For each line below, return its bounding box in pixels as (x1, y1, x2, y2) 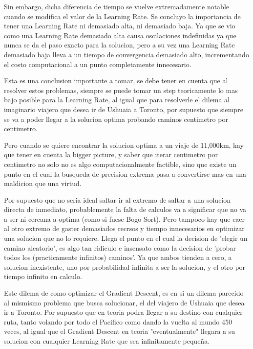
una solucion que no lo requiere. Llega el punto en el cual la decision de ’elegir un (4, 233, 248, 243)
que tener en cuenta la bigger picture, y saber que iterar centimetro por (4, 149, 218, 160)
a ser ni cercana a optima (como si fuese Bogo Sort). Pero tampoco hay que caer (4, 213, 245, 224)
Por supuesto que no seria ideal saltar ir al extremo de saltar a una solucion (4, 194, 231, 205)
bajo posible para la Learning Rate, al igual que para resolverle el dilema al (4, 94, 230, 105)
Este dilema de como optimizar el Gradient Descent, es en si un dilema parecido (4, 288, 244, 298)
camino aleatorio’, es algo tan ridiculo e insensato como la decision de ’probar (4, 242, 236, 253)
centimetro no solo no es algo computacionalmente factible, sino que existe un (4, 159, 236, 169)
